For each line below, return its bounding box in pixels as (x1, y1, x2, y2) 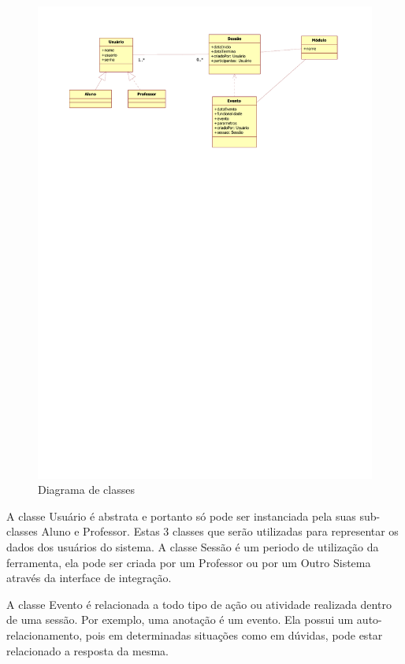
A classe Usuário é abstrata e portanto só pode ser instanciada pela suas (6, 507, 356, 524)
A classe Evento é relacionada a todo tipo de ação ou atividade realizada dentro (6, 595, 392, 612)
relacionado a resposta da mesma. (6, 642, 169, 658)
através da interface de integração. (6, 569, 172, 586)
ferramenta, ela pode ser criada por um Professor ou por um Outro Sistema (6, 554, 371, 570)
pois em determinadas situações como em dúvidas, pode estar (85, 627, 383, 644)
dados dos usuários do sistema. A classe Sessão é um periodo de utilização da (6, 539, 379, 555)
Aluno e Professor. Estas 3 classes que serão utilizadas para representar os (41, 523, 399, 540)
